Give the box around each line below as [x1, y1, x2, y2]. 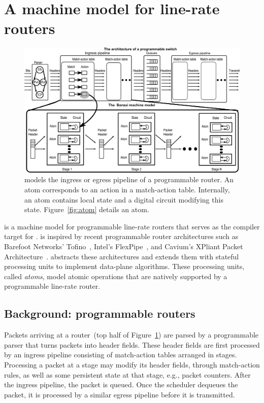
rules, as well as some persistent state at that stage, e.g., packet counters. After [4, 369, 251, 380]
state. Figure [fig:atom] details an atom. [24, 204, 149, 215]
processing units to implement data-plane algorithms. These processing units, [4, 261, 245, 272]
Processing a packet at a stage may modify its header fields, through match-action [4, 359, 260, 370]
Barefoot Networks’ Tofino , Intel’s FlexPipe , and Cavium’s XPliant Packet [4, 241, 243, 251]
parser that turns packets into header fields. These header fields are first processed [4, 339, 260, 350]
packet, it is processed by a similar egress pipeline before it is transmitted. [4, 389, 235, 399]
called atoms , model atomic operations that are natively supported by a [4, 271, 227, 281]
